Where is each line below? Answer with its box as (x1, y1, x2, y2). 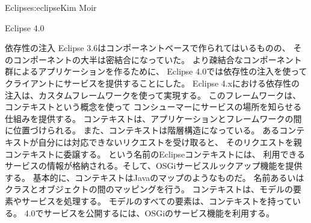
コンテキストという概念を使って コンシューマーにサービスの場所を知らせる (5, 100, 302, 113)
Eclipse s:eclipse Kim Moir (5, 1, 97, 13)
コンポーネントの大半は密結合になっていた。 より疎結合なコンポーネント (13, 53, 302, 66)
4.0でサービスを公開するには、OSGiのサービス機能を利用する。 (24, 206, 275, 219)
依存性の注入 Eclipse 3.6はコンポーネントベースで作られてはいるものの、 (5, 41, 291, 54)
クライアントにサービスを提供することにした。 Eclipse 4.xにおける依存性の (5, 76, 300, 89)
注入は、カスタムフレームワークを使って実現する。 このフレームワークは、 (5, 88, 301, 101)
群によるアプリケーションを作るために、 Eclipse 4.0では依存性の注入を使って (5, 65, 307, 78)
